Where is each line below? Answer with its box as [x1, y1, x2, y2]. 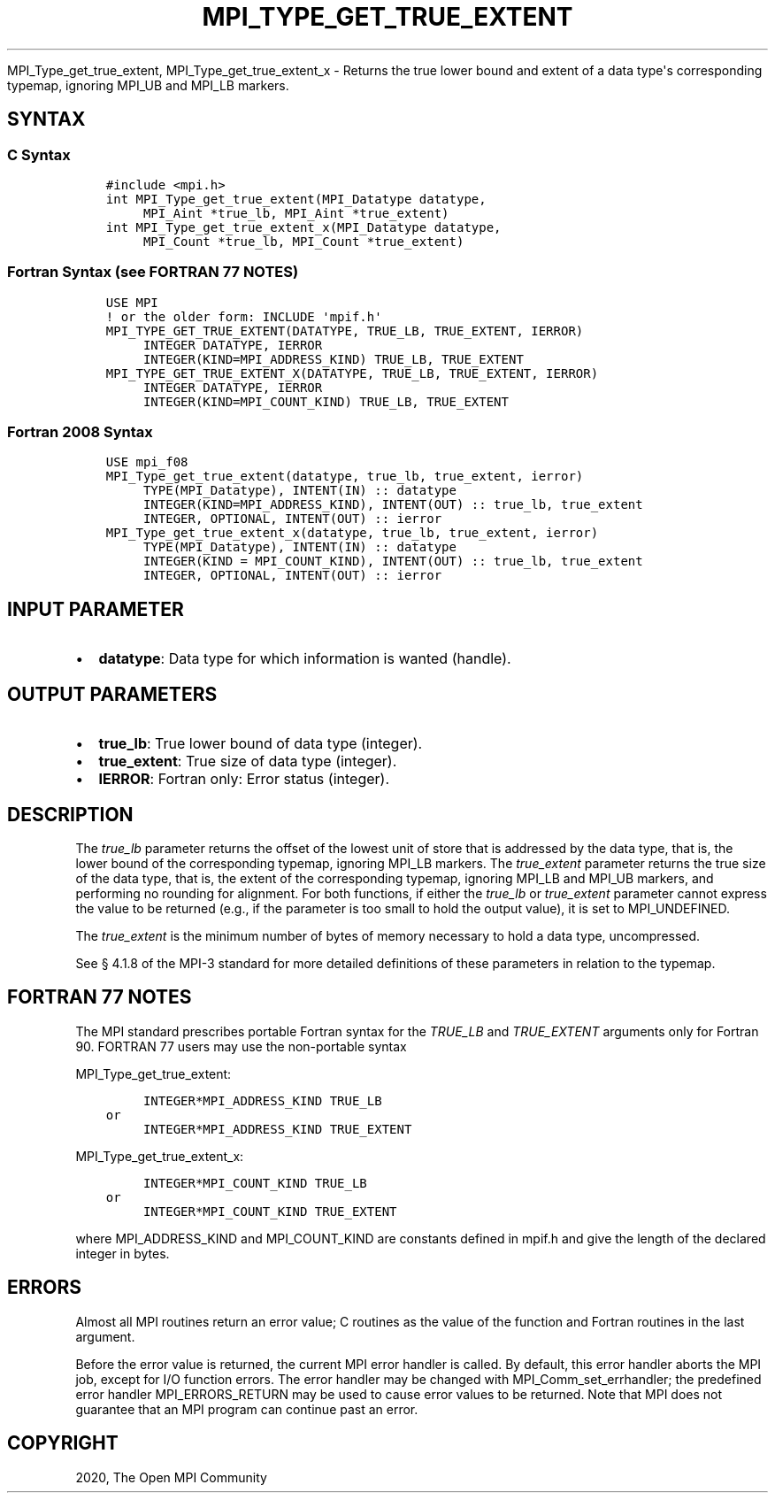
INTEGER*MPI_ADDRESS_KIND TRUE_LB [142, 1093, 382, 1108]
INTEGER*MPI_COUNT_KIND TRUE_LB [142, 1175, 367, 1190]
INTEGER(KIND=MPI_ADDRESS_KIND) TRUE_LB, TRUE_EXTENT [142, 351, 524, 366]
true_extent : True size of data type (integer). [98, 752, 397, 771]
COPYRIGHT [7, 1432, 119, 1455]
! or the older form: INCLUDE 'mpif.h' [105, 309, 382, 324]
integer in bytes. [75, 1245, 170, 1261]
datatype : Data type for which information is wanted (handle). [98, 650, 511, 668]
